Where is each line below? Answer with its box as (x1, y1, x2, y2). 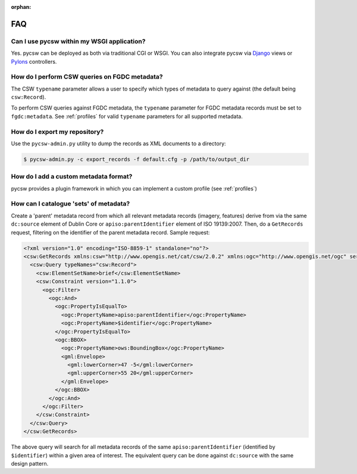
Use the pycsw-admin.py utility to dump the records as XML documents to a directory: (11, 140, 226, 147)
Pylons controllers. (11, 58, 57, 65)
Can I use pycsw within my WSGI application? (11, 37, 146, 45)
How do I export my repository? (11, 127, 104, 136)
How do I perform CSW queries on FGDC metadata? (11, 73, 163, 81)
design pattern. (11, 460, 49, 467)
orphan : (11, 4, 32, 10)
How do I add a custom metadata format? (11, 173, 133, 181)
